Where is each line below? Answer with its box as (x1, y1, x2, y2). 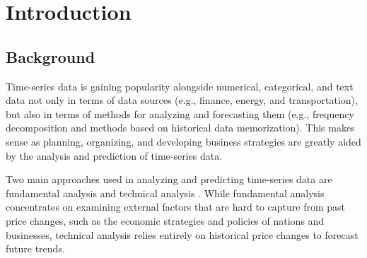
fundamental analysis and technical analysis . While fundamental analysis (6, 185, 325, 200)
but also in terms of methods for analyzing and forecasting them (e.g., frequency (6, 106, 354, 121)
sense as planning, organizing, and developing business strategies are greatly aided (6, 134, 361, 148)
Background (6, 45, 95, 67)
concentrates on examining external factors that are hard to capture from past (6, 199, 346, 214)
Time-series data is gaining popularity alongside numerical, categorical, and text (6, 78, 354, 93)
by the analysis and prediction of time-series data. (6, 148, 223, 163)
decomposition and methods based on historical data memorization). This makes (6, 120, 355, 135)
